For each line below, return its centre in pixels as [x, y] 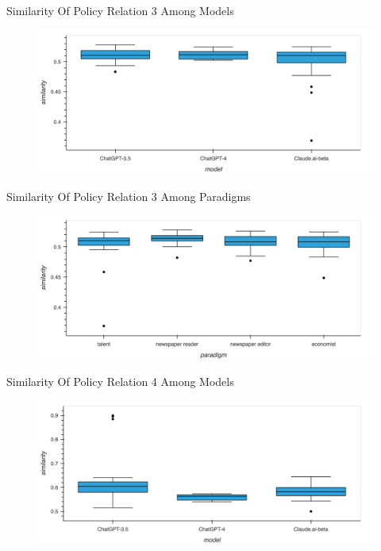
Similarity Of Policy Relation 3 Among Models [120, 10]
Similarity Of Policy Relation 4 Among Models [120, 381]
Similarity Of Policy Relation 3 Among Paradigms [129, 196]
